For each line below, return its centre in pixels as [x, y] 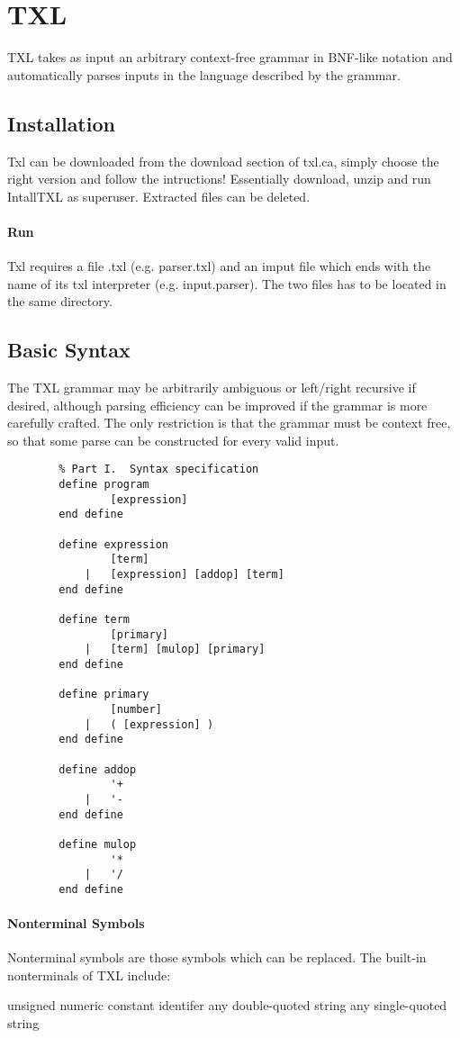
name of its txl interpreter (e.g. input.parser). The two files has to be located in [227, 283]
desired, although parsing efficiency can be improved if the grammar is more [217, 405]
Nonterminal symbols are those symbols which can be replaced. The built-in [217, 957]
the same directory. [60, 301]
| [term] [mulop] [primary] [175, 650]
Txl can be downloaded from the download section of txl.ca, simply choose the [223, 161]
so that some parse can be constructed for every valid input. [173, 440]
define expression [113, 544]
